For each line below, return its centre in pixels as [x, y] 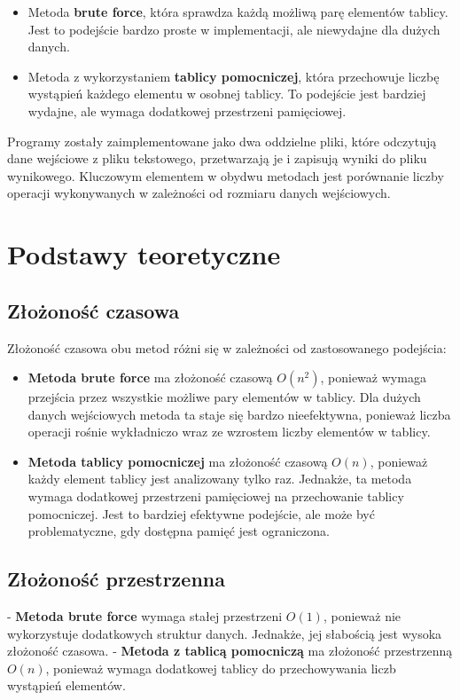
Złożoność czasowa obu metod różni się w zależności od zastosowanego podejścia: [227, 347]
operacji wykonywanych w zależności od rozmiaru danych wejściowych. [199, 193]
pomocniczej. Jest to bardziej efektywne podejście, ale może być [201, 513]
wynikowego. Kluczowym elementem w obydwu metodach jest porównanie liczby [226, 175]
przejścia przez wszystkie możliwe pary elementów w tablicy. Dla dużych [224, 397]
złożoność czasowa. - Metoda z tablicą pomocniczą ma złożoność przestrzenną [230, 651]
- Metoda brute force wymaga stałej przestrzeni [145, 616]
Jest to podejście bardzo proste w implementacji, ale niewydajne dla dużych [234, 29]
